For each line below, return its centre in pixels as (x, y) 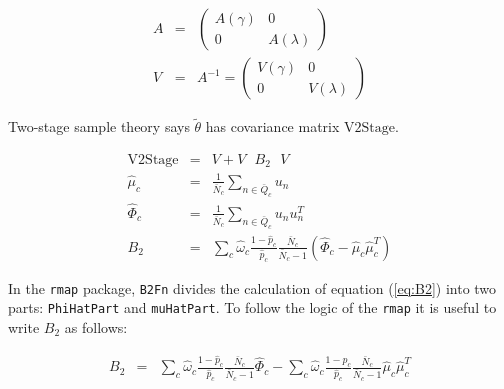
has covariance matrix (272, 126)
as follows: (96, 327)
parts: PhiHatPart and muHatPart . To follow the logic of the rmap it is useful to (252, 307)
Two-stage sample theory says (99, 126)
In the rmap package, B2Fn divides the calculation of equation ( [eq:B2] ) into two (252, 287)
